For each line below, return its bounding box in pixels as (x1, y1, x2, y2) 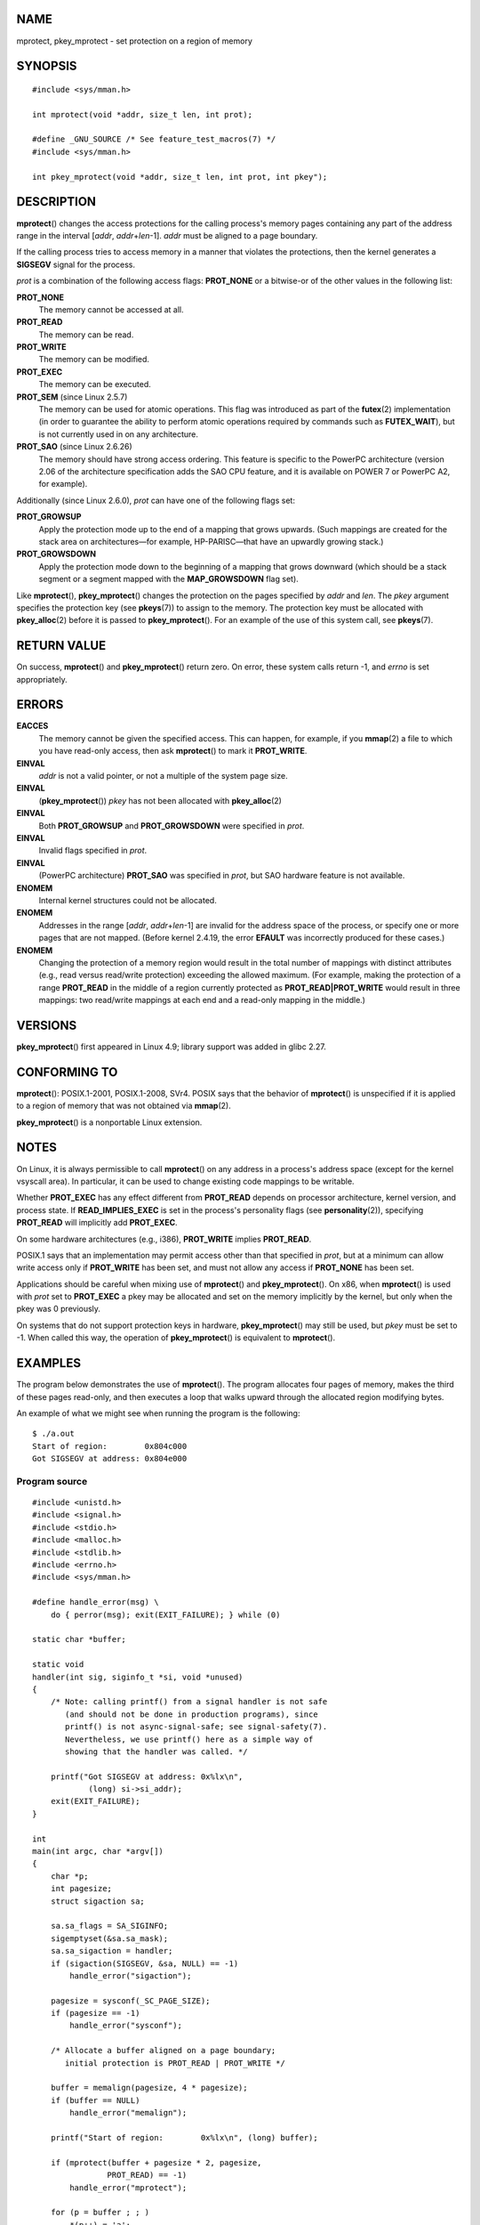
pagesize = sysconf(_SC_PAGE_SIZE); (50, 1995, 211, 2006)
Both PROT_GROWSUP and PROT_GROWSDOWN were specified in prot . (38, 820, 305, 831)
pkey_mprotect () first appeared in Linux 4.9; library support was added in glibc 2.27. (16, 1041, 326, 1052)
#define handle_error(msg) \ (32, 1598, 159, 1607)
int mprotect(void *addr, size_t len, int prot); (32, 109, 253, 119)
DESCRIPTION (16, 194, 97, 209)
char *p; (50, 1871, 89, 1881)
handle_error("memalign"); (69, 2108, 188, 2118)
